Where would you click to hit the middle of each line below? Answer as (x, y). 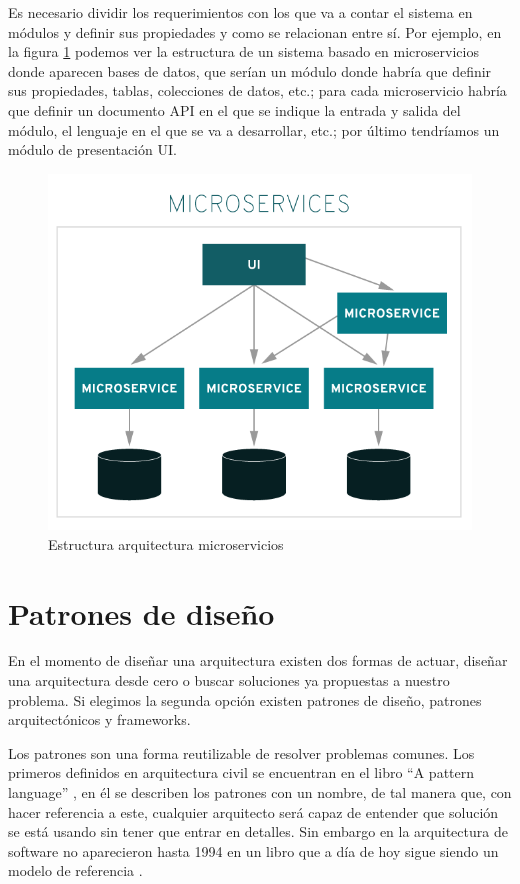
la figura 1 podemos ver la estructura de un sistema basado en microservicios (243, 51)
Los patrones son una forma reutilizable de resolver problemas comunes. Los (241, 752)
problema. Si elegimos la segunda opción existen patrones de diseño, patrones (245, 699)
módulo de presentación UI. (92, 149)
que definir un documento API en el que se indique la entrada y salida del (234, 109)
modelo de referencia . (75, 870)
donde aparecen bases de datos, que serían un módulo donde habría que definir (250, 70)
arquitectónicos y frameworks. (99, 719)
